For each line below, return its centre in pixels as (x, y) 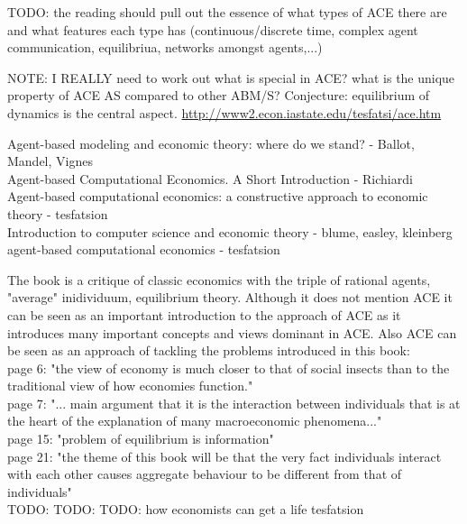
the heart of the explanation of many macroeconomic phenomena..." (195, 421)
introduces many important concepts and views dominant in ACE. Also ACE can (232, 332)
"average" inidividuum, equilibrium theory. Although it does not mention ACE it (230, 297)
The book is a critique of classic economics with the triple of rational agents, (219, 279)
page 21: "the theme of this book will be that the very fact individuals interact (224, 456)
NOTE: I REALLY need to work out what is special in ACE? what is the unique (231, 77)
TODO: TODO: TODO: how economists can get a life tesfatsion (186, 509)
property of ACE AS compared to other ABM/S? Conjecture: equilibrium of (219, 95)
